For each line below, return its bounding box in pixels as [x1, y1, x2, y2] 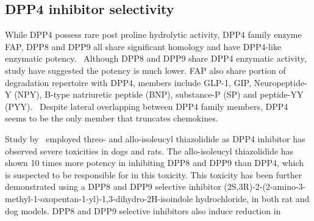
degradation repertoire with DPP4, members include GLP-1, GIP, [5, 76, 251, 89]
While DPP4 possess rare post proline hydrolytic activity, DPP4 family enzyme [5, 28, 302, 41]
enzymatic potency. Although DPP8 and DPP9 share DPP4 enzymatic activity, [5, 52, 307, 65]
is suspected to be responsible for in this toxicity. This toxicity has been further [5, 168, 302, 181]
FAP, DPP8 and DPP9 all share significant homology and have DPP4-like [5, 40, 282, 53]
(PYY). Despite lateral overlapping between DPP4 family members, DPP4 [5, 100, 288, 112]
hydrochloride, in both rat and [195, 192, 310, 205]
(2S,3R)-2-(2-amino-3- [224, 180, 306, 193]
